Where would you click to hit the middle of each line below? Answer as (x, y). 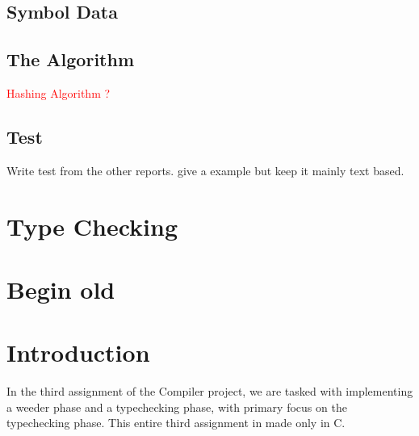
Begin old (61, 289)
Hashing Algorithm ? (59, 92)
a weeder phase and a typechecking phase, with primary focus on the (177, 407)
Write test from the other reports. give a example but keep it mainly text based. (205, 170)
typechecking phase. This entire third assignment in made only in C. (176, 423)
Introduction (78, 352)
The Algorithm (71, 59)
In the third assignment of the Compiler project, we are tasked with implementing (210, 391)
